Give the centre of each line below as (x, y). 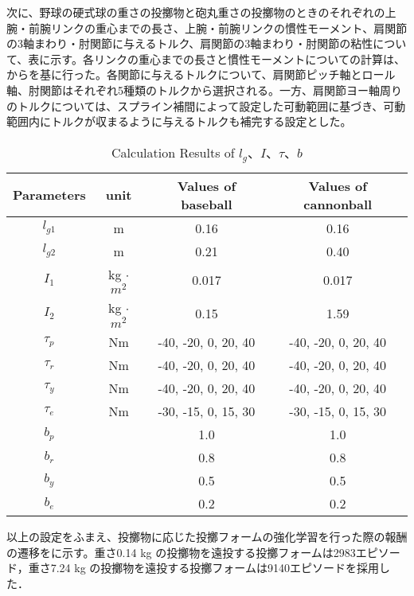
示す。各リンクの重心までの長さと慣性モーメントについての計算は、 (228, 58)
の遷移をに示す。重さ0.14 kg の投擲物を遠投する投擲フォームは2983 (181, 552)
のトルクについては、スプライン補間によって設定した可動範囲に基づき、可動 (206, 105)
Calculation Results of (173, 152)
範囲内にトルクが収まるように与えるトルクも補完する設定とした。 (179, 121)
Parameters (49, 195)
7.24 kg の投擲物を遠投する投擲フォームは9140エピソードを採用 (215, 568)
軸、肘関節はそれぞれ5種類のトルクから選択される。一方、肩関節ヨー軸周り (204, 90)
